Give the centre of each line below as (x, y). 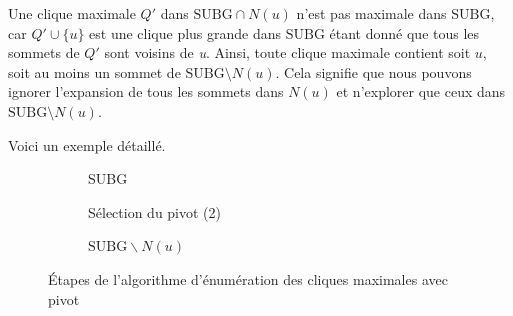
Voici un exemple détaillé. (87, 144)
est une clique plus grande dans (185, 32)
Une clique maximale (72, 13)
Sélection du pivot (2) (155, 211)
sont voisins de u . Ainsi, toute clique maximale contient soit (287, 52)
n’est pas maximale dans (371, 13)
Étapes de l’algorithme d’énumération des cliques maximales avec (248, 278)
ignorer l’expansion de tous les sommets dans (146, 91)
